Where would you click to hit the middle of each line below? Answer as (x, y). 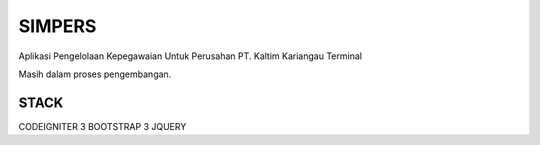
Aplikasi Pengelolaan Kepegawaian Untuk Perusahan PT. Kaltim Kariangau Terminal (190, 56)
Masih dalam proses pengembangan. (95, 74)
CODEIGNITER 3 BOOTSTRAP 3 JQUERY (102, 126)
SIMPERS (57, 26)
